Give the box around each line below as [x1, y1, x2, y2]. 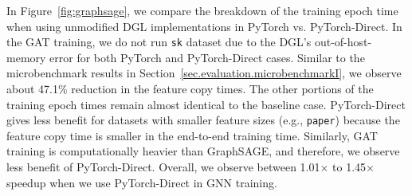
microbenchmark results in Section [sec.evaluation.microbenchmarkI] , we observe [6, 65, 402, 81]
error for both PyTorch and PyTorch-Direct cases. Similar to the [49, 49, 365, 65]
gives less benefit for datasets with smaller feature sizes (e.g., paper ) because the [6, 112, 400, 128]
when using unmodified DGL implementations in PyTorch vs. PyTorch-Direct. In [6, 18, 402, 34]
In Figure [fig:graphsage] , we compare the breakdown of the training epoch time [6, 2, 398, 18]
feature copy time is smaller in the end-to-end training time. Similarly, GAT [6, 127, 378, 143]
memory [6, 49, 46, 65]
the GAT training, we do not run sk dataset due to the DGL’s [6, 33, 312, 50]
